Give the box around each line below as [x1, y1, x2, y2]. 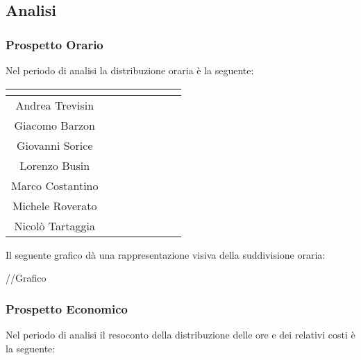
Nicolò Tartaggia [14, 217, 95, 234]
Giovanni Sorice [16, 137, 93, 153]
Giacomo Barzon [14, 117, 95, 133]
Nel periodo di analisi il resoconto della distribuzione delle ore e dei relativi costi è [6, 327, 355, 341]
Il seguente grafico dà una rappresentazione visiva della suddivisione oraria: [6, 247, 326, 262]
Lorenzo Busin [19, 157, 90, 173]
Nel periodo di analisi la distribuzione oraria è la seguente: [6, 63, 254, 77]
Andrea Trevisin [15, 96, 94, 113]
